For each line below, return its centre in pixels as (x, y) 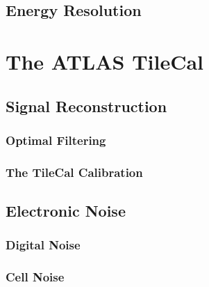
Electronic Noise (66, 211)
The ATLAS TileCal (105, 61)
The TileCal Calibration (74, 172)
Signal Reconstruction (86, 106)
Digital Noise (43, 245)
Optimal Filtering (56, 140)
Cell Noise (35, 277)
